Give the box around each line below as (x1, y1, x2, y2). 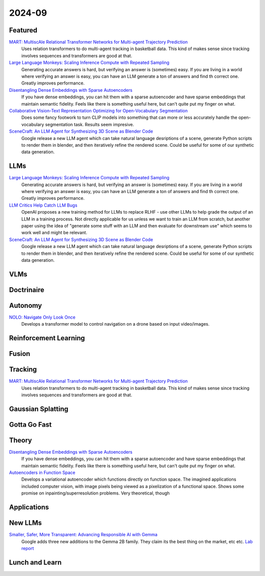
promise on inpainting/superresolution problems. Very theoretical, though (21, 490, 170, 496)
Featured (9, 26, 38, 34)
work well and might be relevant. (21, 230, 88, 236)
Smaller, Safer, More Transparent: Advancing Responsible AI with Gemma (9, 532, 158, 538)
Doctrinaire (9, 285, 44, 294)
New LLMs (9, 519, 42, 527)
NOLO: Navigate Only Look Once (9, 314, 76, 320)
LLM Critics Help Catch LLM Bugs (9, 202, 78, 208)
